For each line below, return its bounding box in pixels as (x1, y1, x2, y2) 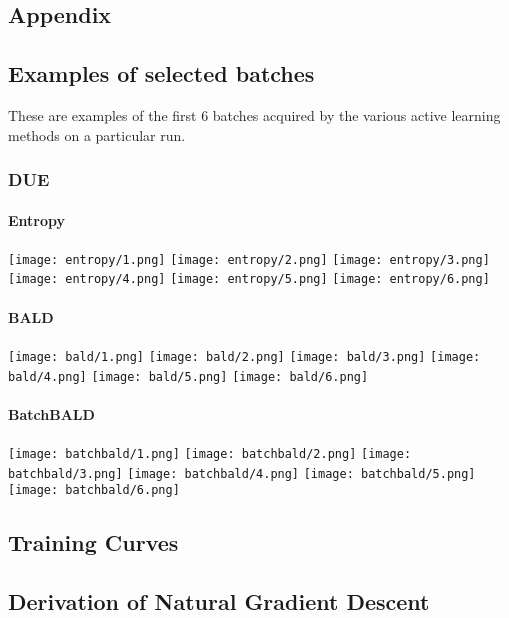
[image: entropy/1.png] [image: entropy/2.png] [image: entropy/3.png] (8, 252, 490, 267)
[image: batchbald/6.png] (8, 483, 180, 498)
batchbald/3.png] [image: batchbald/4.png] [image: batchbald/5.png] (8, 466, 476, 481)
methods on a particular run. (8, 124, 186, 145)
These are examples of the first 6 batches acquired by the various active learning (8, 104, 501, 125)
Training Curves (8, 527, 179, 558)
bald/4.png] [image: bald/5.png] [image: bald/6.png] (8, 369, 369, 384)
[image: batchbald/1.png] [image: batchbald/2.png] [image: (8, 447, 412, 462)
